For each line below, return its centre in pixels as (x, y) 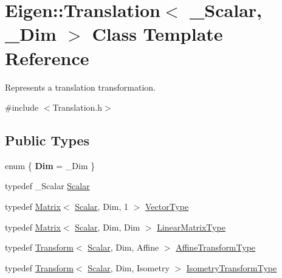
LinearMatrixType (191, 227)
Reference (47, 57)
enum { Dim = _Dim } (50, 165)
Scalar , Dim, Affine (123, 247)
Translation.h (77, 107)
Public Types (47, 140)
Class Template (157, 34)
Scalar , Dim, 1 (101, 207)
